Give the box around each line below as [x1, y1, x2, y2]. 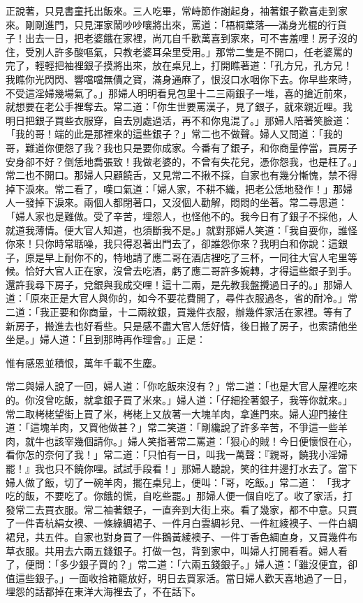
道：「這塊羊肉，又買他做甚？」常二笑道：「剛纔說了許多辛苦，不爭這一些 [6, 420, 338, 435]
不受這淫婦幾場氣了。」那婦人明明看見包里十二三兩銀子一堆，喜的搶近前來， [6, 85, 353, 100]
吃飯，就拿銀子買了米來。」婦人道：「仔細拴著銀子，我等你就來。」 [54, 393, 353, 407]
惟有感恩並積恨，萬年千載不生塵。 [6, 355, 162, 370]
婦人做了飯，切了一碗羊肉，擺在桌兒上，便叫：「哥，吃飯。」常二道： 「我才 [6, 474, 351, 489]
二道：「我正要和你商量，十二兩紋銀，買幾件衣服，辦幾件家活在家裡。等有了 [6, 305, 353, 319]
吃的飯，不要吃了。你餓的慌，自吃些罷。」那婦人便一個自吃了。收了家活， [6, 488, 343, 503]
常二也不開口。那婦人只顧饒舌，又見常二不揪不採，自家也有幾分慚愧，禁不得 [6, 168, 357, 182]
